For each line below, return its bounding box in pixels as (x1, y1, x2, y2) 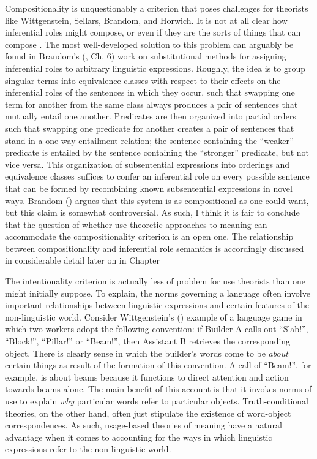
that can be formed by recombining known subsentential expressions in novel (5, 181, 293, 194)
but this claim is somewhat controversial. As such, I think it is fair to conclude (5, 206, 300, 219)
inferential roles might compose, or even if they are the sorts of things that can (5, 26, 301, 39)
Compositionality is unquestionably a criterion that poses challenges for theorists (5, 2, 308, 14)
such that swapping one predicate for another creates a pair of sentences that (5, 121, 294, 134)
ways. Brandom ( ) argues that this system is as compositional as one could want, (5, 194, 309, 207)
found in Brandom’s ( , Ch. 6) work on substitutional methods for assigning (5, 50, 286, 63)
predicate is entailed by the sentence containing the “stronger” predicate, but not (5, 146, 309, 159)
